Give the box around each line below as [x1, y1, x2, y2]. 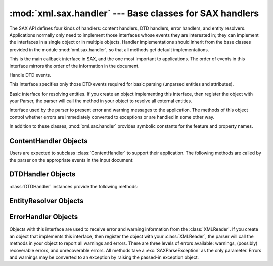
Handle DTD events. [9, 72, 52, 78]
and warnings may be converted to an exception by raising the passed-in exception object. [9, 254, 199, 260]
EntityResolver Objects [9, 197, 84, 205]
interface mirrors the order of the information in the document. [9, 63, 140, 69]
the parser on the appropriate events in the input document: [9, 157, 134, 163]
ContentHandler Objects [9, 137, 88, 145]
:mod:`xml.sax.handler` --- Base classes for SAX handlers [9, 8, 259, 19]
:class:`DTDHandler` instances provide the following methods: [9, 184, 139, 190]
